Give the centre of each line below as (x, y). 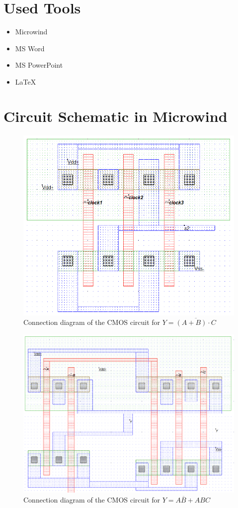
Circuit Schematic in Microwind (116, 116)
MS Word (30, 48)
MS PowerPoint (39, 65)
